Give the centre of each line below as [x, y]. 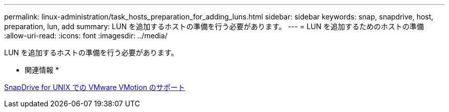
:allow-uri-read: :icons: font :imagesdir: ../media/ [86, 36]
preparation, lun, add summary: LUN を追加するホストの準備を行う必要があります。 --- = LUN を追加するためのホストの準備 [214, 26]
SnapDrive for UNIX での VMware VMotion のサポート [95, 87]
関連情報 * [42, 70]
